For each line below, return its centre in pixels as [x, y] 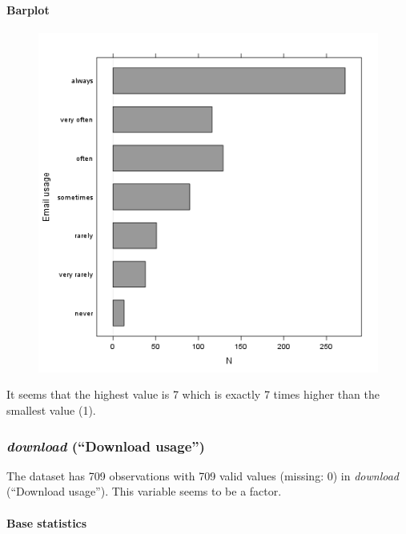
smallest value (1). [51, 410]
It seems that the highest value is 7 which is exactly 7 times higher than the [193, 394]
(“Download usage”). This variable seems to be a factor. [144, 491]
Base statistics [47, 522]
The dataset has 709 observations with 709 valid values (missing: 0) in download [203, 475]
